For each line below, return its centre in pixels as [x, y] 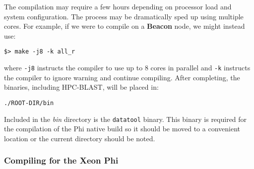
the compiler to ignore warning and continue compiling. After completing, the [122, 77]
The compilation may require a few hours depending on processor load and [118, 6]
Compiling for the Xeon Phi [61, 160]
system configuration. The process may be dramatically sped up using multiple [124, 16]
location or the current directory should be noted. [80, 138]
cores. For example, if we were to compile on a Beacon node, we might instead [125, 26]
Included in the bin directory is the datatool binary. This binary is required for [126, 119]
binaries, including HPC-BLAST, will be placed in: [81, 87]
